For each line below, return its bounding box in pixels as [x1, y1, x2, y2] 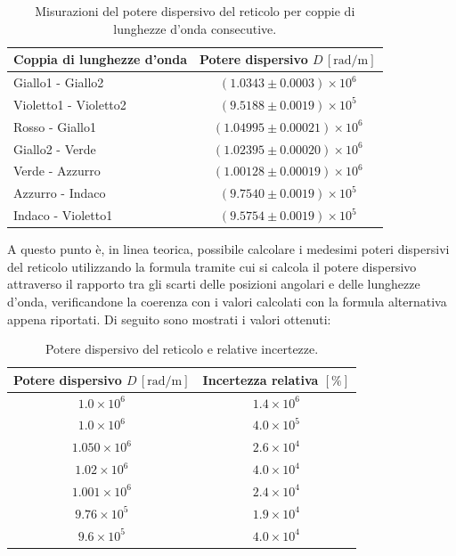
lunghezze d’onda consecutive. [113, 19, 277, 37]
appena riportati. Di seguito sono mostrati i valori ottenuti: [7, 309, 331, 328]
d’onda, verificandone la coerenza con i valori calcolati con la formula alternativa [7, 291, 447, 310]
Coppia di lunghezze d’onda [13, 50, 187, 69]
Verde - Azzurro [13, 161, 101, 180]
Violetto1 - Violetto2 [13, 94, 126, 113]
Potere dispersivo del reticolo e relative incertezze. [45, 339, 319, 358]
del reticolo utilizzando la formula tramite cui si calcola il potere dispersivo [7, 257, 417, 275]
